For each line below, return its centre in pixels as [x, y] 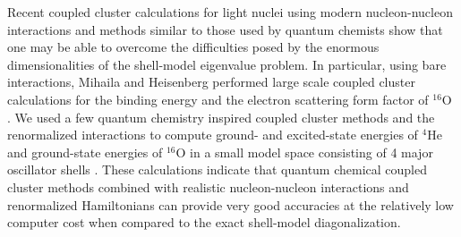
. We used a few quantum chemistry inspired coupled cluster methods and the [221, 117]
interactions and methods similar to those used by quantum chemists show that [225, 29]
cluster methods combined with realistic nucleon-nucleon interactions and [208, 186]
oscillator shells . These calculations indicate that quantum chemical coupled [218, 169]
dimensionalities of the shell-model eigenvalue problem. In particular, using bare [227, 64]
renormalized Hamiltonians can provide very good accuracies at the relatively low [230, 204]
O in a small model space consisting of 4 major [304, 152]
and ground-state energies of [85, 152]
